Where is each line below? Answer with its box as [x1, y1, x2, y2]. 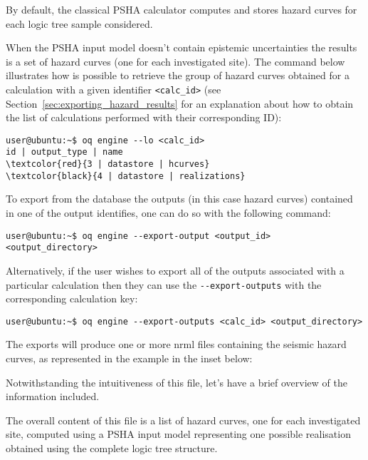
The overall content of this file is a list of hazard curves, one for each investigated [6, 412, 361, 427]
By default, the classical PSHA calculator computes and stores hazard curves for [6, 2, 357, 16]
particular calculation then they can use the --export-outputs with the [6, 277, 322, 292]
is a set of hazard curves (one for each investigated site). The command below [6, 53, 345, 68]
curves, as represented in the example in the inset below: [6, 351, 253, 366]
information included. [6, 389, 100, 404]
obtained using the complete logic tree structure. [6, 441, 218, 455]
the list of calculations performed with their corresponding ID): [6, 110, 282, 125]
